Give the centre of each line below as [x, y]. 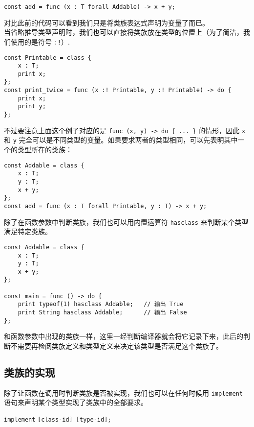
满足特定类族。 [28, 231]
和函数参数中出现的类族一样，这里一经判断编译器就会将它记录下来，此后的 [124, 336]
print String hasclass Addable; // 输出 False [102, 313]
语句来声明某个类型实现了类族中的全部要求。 [76, 402]
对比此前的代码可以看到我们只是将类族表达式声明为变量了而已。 [106, 22]
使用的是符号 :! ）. [40, 41]
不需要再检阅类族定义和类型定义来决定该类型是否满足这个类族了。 [116, 346]
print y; [32, 107]
